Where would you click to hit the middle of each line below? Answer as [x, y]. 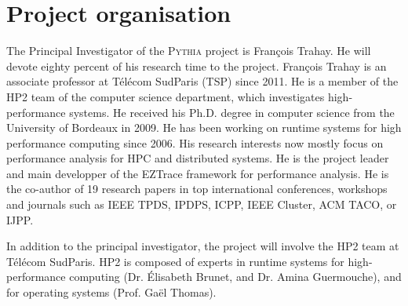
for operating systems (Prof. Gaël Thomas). [111, 292]
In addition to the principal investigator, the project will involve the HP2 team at [203, 246]
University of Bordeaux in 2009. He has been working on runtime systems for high [204, 127]
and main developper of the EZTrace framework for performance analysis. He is [198, 173]
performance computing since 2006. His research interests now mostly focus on [195, 142]
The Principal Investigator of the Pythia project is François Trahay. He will [189, 51]
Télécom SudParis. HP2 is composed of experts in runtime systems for [175, 261]
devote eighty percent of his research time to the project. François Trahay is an [197, 66]
